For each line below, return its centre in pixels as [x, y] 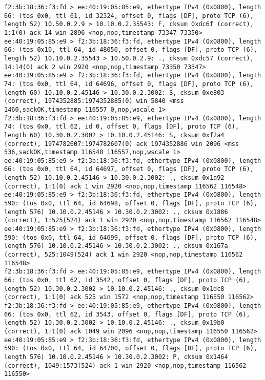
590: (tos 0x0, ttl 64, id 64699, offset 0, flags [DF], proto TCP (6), [131, 237]
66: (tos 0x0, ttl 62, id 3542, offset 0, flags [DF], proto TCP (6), [127, 280]
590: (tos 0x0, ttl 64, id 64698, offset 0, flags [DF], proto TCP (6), [131, 204]
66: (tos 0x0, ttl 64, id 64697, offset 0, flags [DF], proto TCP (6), [129, 169]
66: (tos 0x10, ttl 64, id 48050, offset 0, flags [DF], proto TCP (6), [131, 50]
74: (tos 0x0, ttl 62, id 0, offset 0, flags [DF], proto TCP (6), [122, 127]
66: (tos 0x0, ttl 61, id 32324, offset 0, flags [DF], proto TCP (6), [129, 16]
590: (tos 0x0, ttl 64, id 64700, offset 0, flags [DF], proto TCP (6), [131, 349]
